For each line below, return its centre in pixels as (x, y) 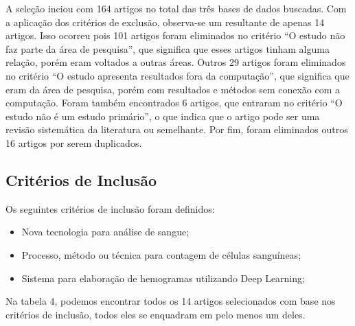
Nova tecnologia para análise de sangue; (105, 232)
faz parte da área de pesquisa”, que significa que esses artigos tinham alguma (168, 48)
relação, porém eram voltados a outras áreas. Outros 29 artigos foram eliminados (176, 62)
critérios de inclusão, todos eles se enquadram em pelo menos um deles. (156, 314)
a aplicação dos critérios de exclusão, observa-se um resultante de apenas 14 (165, 22)
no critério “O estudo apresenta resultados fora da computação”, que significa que (177, 75)
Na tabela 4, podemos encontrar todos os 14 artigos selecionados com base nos (171, 301)
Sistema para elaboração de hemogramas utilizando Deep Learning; (163, 278)
